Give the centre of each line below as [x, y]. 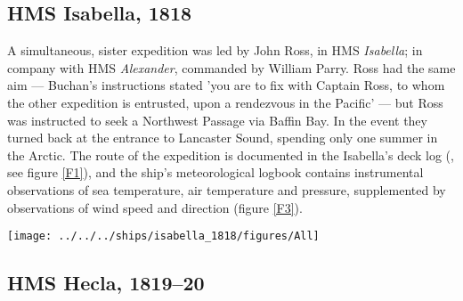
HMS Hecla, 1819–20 [106, 283]
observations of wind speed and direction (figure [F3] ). [155, 207]
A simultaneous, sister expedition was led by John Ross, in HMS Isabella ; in [215, 50]
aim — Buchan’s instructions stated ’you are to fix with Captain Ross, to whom [226, 85]
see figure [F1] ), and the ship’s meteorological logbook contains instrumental [215, 172]
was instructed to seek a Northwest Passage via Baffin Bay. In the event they [217, 120]
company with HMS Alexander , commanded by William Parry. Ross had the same [231, 67]
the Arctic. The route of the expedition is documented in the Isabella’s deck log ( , [231, 155]
